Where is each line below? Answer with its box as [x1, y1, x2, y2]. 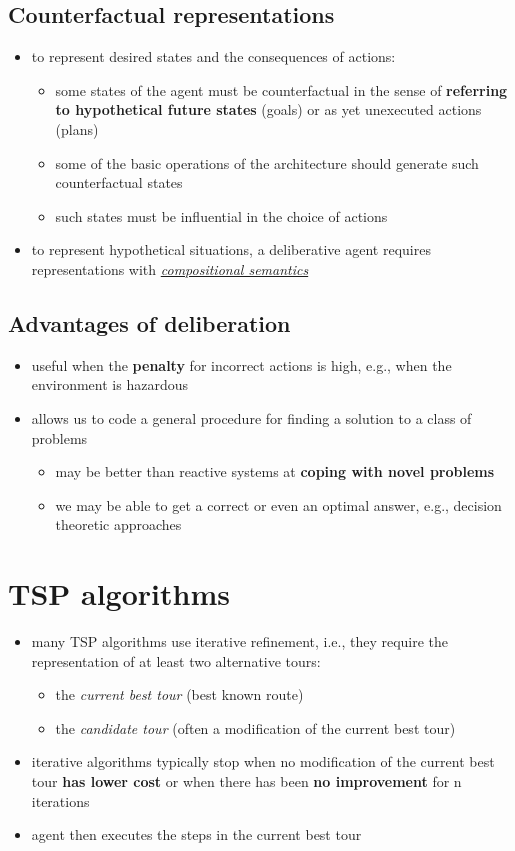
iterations [31, 790, 90, 811]
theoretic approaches [55, 514, 182, 535]
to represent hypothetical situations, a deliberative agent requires [31, 239, 431, 260]
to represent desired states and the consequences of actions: [31, 46, 396, 67]
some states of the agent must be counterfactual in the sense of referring [55, 79, 508, 100]
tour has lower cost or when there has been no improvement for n [31, 771, 462, 791]
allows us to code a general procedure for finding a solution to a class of [31, 407, 472, 428]
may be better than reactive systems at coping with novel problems [55, 461, 495, 482]
